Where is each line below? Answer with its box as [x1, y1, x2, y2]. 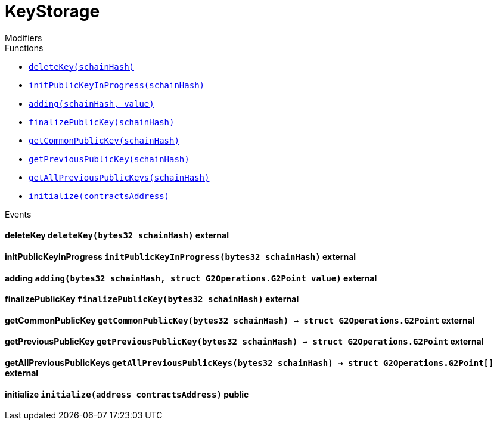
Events [5, 209, 32, 219]
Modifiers [5, 32, 42, 43]
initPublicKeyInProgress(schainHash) [29, 80, 205, 90]
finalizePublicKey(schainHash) [29, 117, 175, 127]
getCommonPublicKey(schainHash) [29, 135, 179, 145]
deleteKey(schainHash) [29, 61, 135, 72]
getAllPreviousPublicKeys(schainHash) [29, 172, 210, 182]
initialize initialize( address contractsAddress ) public [5, 389, 249, 399]
